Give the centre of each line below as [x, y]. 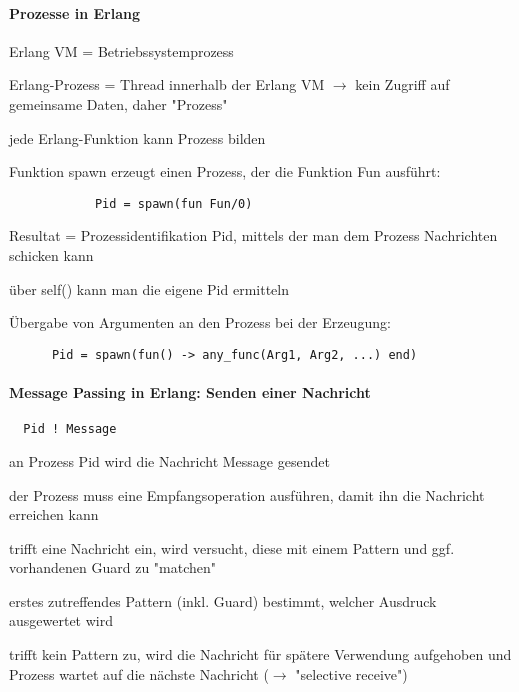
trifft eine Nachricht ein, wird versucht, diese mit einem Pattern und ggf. [232, 547]
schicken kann [51, 255]
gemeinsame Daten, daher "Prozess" [118, 103]
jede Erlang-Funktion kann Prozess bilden [137, 137]
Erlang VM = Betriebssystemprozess [121, 50]
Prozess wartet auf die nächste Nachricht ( [139, 673]
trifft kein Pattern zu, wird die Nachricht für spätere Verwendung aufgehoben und [260, 654]
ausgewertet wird [61, 620]
